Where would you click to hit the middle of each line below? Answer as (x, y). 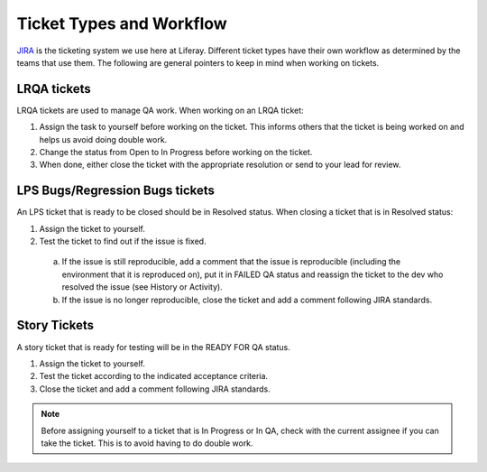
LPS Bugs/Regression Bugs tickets (116, 191)
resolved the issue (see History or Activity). (142, 287)
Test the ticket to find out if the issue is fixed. (123, 241)
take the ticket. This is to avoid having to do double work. (147, 443)
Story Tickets (55, 325)
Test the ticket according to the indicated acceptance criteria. (154, 376)
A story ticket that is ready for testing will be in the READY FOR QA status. (153, 347)
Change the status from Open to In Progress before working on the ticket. (176, 153)
